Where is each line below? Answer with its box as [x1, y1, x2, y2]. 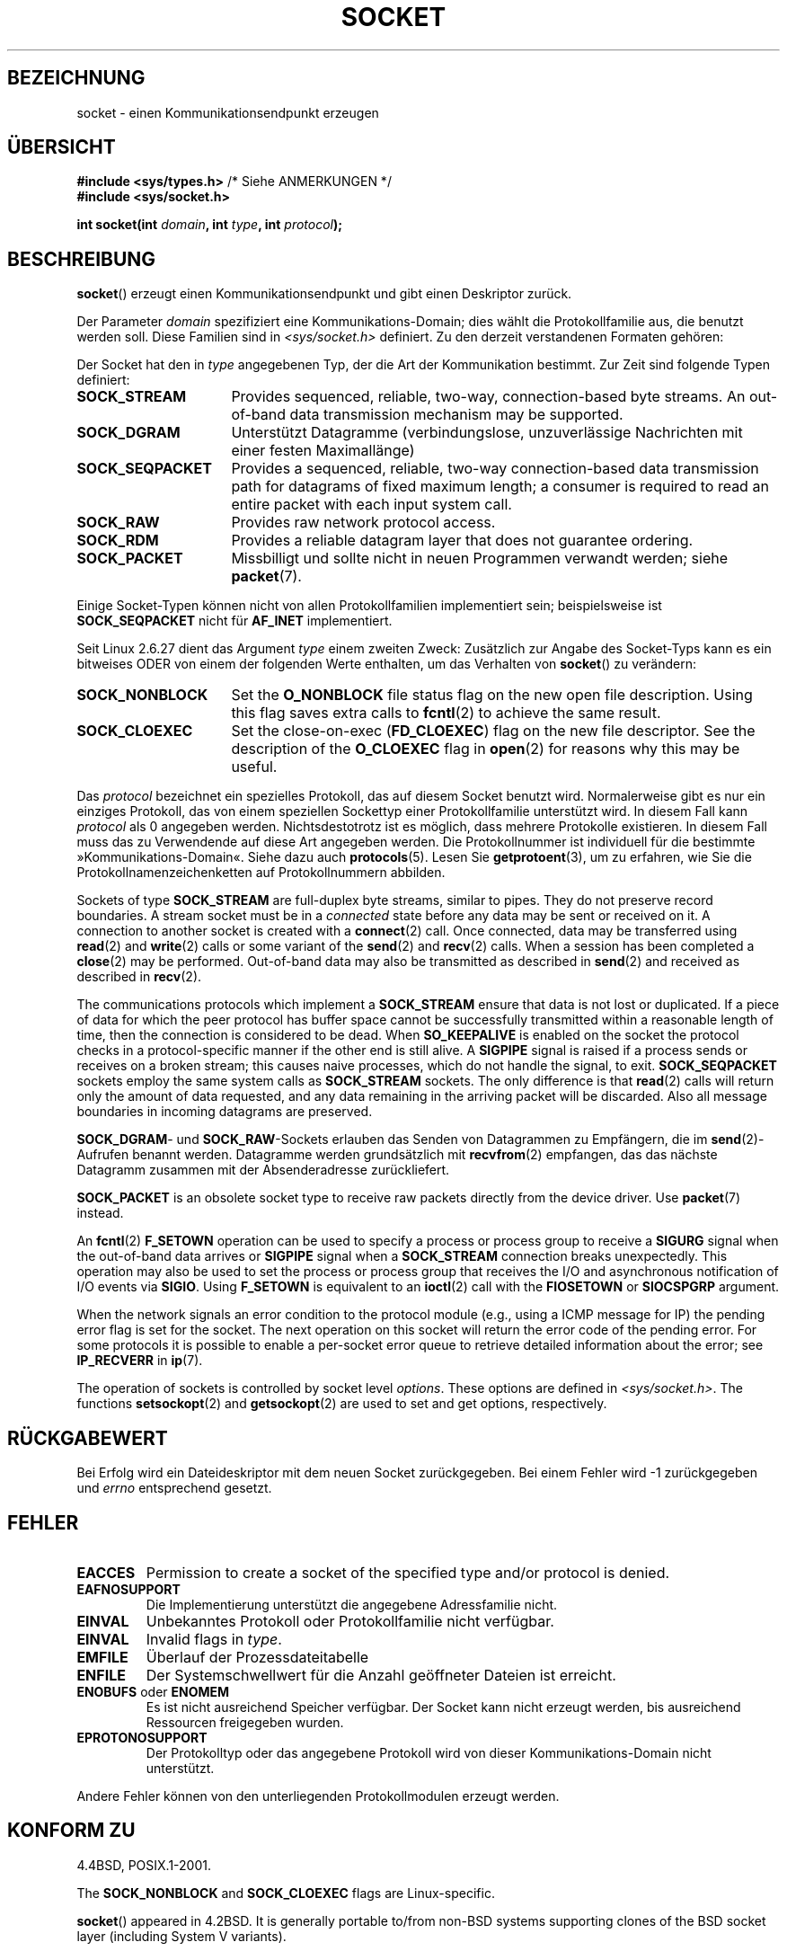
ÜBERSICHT [7, 136, 116, 159]
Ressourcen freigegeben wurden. [146, 1714, 344, 1730]
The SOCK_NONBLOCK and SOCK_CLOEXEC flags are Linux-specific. [76, 1884, 495, 1901]
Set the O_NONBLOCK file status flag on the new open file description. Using [231, 686, 753, 705]
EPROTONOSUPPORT [76, 1729, 208, 1745]
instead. [76, 1205, 124, 1221]
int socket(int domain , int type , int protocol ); [76, 217, 343, 233]
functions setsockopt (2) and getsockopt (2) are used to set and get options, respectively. [76, 1396, 607, 1412]
